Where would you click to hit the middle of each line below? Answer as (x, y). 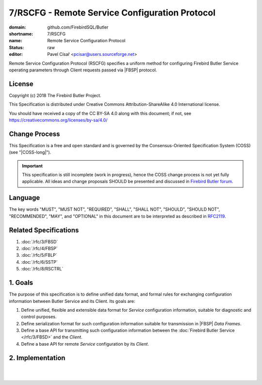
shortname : (21, 33)
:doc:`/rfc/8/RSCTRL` (42, 269)
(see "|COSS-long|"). (30, 152)
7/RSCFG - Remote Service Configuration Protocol (112, 13)
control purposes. (39, 317)
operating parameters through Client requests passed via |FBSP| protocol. (83, 70)
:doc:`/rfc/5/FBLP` (39, 255)
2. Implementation (37, 358)
